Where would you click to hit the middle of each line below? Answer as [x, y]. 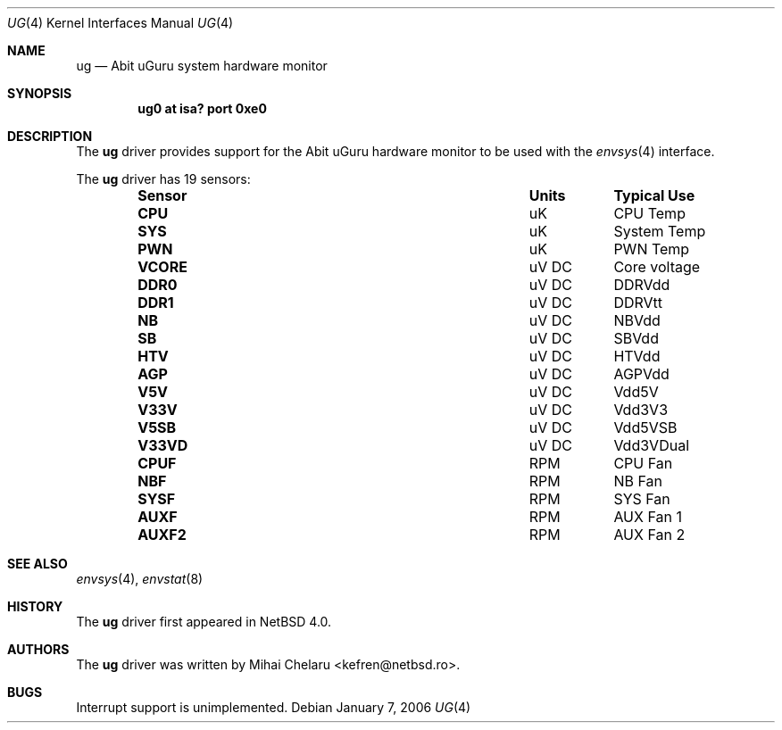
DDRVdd [642, 285]
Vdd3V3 [641, 410]
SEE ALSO [37, 564]
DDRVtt [638, 303]
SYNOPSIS [40, 93]
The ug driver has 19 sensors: [163, 179]
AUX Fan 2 [649, 535]
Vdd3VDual [651, 445]
